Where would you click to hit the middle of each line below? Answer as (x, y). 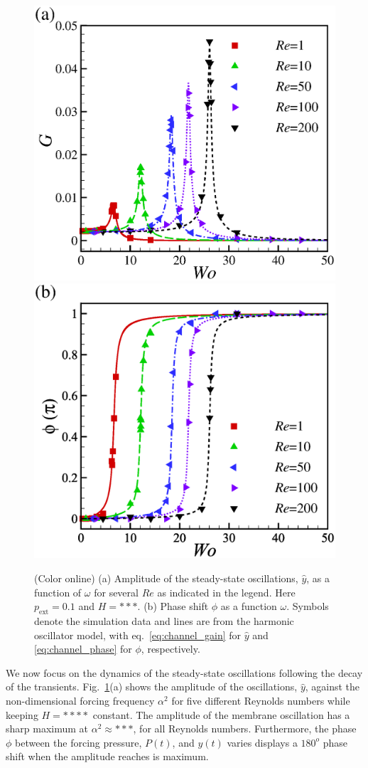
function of (58, 592)
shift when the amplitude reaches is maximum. (107, 756)
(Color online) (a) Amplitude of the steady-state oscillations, (166, 578)
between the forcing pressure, (79, 742)
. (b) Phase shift (173, 606)
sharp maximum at (47, 728)
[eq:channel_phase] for (83, 649)
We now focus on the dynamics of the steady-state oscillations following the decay (184, 672)
